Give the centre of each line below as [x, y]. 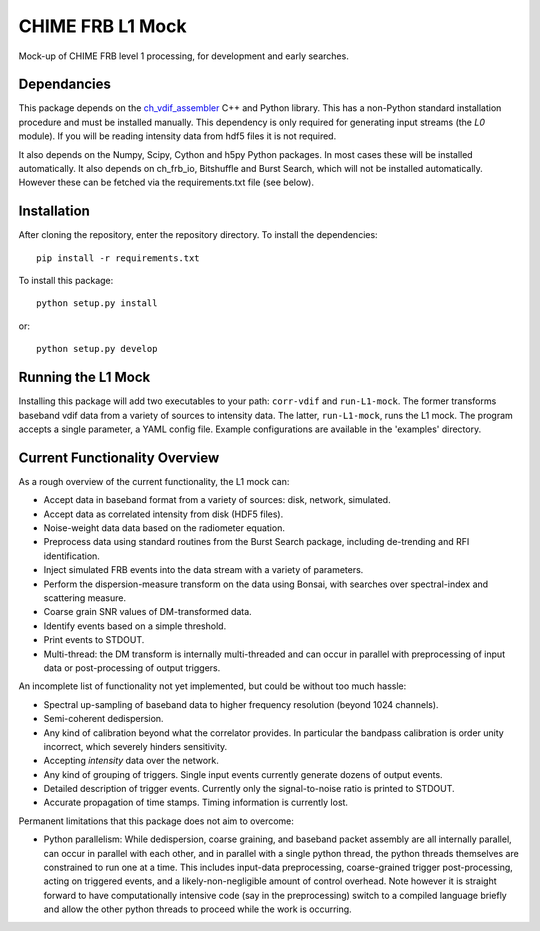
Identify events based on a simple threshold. [135, 626]
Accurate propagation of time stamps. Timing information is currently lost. [196, 802]
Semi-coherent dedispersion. [103, 719]
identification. [71, 556]
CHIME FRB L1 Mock [102, 26]
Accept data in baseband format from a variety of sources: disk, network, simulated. [217, 500]
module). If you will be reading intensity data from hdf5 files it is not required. [177, 136]
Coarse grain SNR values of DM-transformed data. [147, 612]
